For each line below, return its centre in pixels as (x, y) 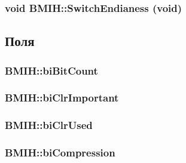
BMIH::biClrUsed (49, 125)
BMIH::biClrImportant (62, 98)
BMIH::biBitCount (51, 70)
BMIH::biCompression (60, 153)
